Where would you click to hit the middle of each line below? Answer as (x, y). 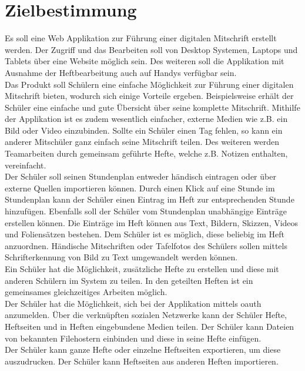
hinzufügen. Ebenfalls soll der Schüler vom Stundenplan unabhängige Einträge (146, 211)
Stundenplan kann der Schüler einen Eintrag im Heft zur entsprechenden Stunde (150, 199)
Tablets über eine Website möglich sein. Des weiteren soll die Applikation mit (145, 61)
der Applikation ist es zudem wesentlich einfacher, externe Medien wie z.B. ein (146, 119)
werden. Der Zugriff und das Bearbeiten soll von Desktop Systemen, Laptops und (151, 49)
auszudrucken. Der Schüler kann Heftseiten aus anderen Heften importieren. (142, 361)
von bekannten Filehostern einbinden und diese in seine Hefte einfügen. (133, 338)
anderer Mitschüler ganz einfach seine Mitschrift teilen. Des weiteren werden (142, 142)
